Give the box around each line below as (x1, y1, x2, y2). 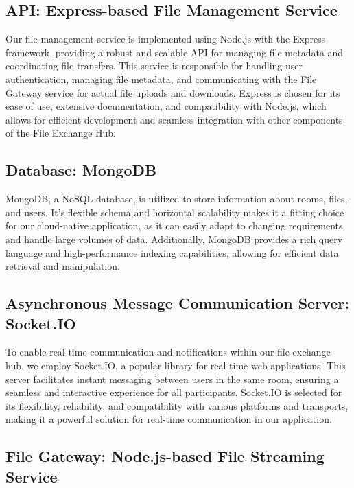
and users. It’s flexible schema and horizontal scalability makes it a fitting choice (5, 205, 344, 219)
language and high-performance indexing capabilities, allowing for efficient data (5, 245, 339, 259)
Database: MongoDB (5, 159, 157, 181)
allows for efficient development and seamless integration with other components (5, 112, 343, 126)
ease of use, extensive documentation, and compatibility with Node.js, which (5, 99, 327, 113)
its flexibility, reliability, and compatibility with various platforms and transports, (5, 398, 349, 413)
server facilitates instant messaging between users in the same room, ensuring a (5, 371, 339, 386)
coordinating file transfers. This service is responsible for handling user (5, 58, 303, 73)
